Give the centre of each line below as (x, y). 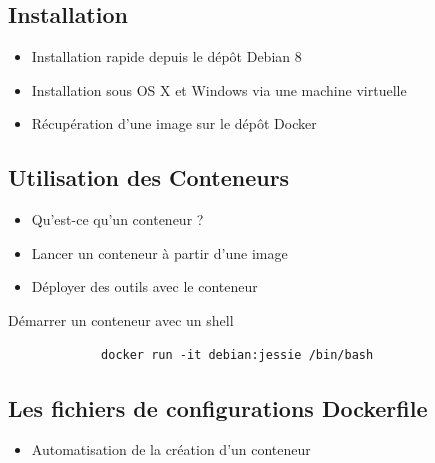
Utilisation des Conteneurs (149, 177)
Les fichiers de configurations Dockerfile (218, 407)
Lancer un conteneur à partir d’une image (159, 252)
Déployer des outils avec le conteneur (144, 286)
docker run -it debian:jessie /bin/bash (237, 354)
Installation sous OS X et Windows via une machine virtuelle (219, 89)
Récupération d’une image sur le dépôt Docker (174, 123)
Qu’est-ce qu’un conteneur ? (117, 219)
